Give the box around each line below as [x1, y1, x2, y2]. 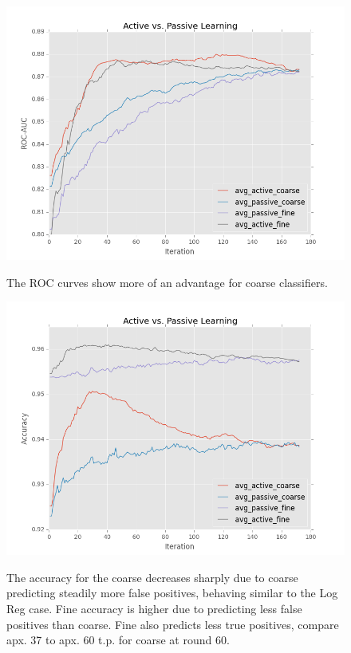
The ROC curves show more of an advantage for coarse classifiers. [6, 273, 328, 290]
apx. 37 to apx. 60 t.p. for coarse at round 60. [6, 631, 230, 648]
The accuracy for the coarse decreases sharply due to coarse [6, 568, 298, 585]
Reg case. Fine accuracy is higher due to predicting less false [6, 600, 302, 616]
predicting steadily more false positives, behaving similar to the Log [6, 584, 338, 601]
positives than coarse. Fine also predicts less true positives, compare [6, 616, 339, 632]
